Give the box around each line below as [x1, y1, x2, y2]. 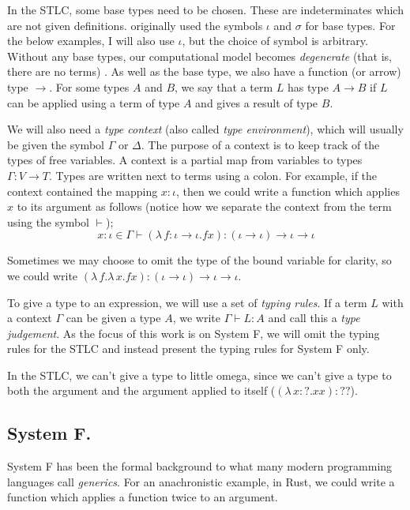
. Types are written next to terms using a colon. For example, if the [48, 167, 378, 183]
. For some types [49, 78, 130, 95]
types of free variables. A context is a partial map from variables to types [7, 152, 363, 168]
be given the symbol [7, 136, 104, 152]
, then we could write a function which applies [176, 182, 400, 199]
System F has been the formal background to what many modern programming [7, 458, 393, 474]
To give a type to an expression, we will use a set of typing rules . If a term [7, 294, 367, 310]
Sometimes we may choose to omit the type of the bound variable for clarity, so [7, 252, 392, 268]
